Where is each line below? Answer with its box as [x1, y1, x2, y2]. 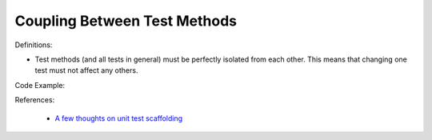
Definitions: [14, 40, 53, 50]
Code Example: [14, 80, 66, 90]
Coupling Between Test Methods [14, 12, 238, 30]
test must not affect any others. [34, 66, 138, 75]
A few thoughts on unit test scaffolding [54, 113, 183, 123]
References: [14, 95, 55, 105]
